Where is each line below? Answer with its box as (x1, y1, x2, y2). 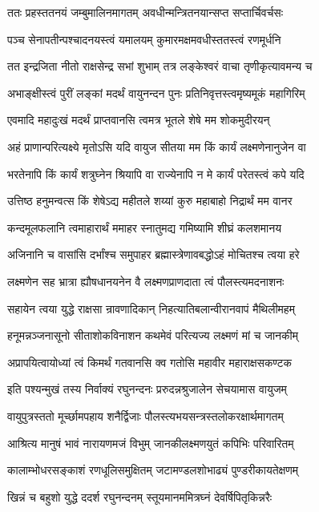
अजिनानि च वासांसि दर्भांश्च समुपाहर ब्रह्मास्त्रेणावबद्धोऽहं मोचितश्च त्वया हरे (7, 246, 300, 263)
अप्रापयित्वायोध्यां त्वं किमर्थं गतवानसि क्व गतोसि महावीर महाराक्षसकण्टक (7, 353, 292, 370)
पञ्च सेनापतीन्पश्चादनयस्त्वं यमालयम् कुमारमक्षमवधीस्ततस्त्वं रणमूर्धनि (7, 30, 281, 47)
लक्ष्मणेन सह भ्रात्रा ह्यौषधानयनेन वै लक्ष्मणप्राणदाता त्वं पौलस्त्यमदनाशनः (7, 272, 285, 289)
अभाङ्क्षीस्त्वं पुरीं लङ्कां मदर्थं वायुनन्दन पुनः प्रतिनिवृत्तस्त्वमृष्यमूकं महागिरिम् (7, 84, 305, 101)
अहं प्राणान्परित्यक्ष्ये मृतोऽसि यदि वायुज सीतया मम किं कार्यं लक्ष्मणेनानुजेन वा (7, 138, 306, 155)
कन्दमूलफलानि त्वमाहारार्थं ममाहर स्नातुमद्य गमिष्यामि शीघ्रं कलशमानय (7, 219, 281, 236)
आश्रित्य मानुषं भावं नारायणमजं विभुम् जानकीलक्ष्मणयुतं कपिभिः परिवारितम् (7, 434, 294, 451)
